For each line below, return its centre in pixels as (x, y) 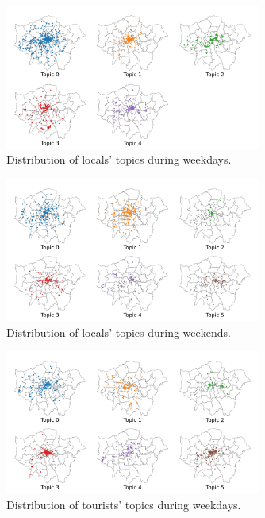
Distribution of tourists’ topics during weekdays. (124, 504)
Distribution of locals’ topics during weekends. (119, 332)
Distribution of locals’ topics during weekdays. (119, 159)
